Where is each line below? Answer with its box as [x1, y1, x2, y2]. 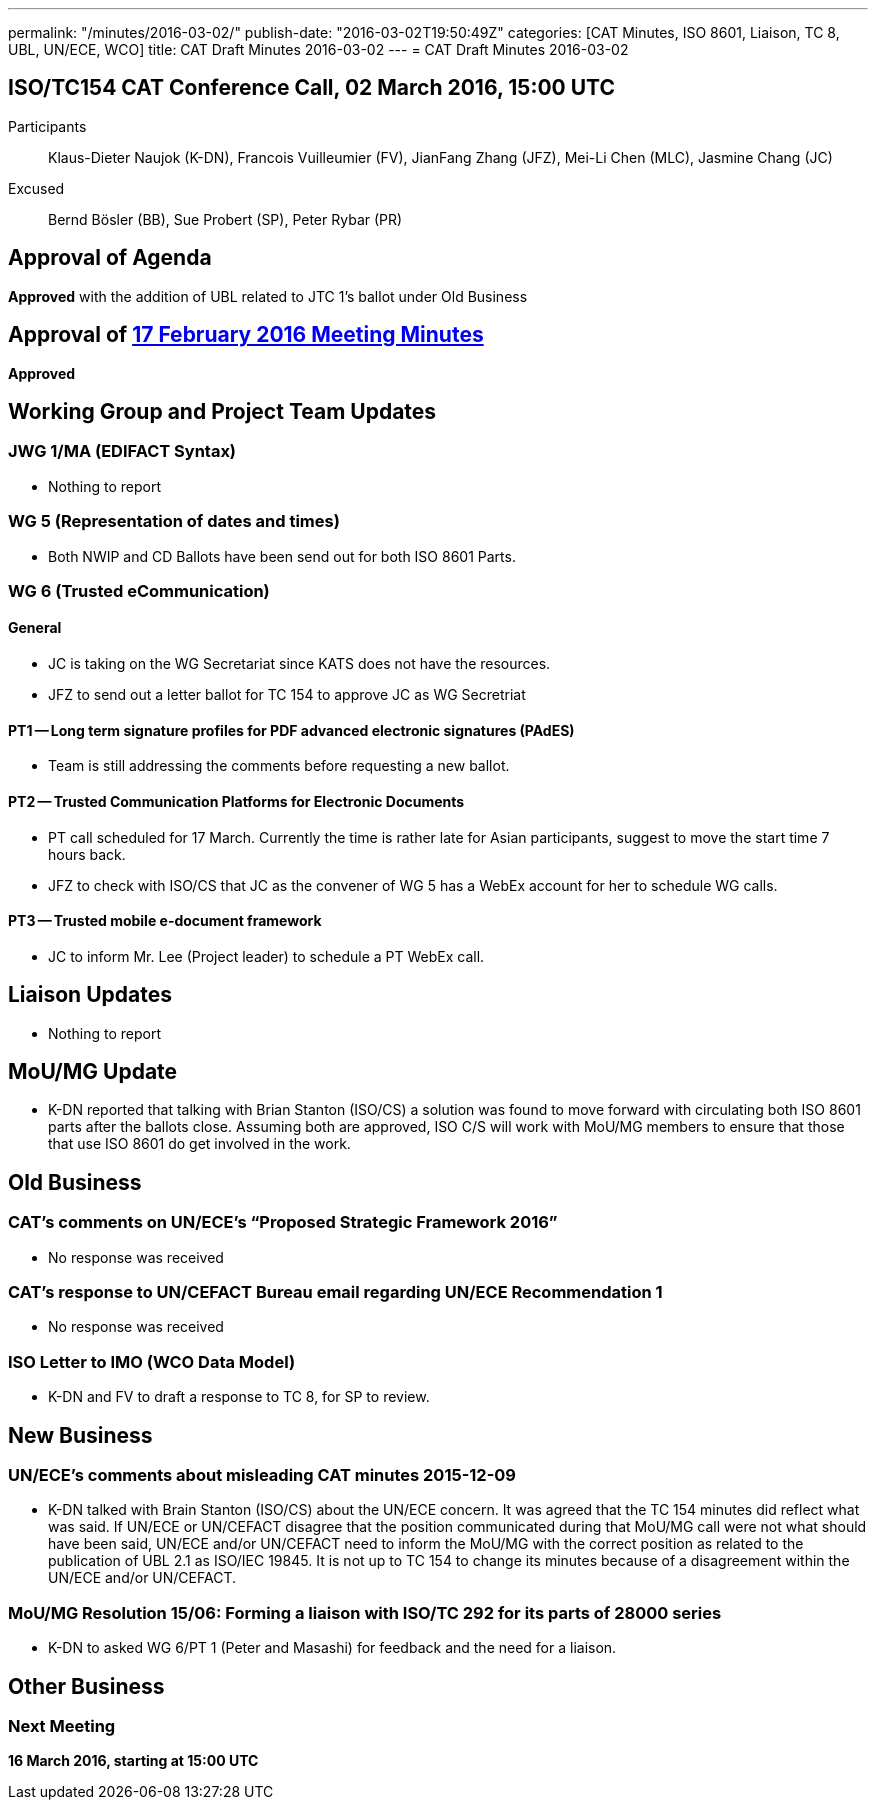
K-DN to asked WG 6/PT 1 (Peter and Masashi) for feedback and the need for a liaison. [48, 1639, 617, 1657]
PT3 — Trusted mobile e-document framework [8, 912, 322, 930]
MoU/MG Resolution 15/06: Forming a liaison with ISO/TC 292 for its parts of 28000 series [8, 1602, 722, 1623]
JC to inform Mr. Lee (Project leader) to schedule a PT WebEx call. [48, 947, 485, 965]
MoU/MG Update [8, 1059, 178, 1085]
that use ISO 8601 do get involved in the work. [48, 1135, 351, 1153]
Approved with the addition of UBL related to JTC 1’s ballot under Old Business [8, 287, 528, 305]
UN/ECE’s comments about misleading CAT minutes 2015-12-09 [8, 1465, 516, 1485]
